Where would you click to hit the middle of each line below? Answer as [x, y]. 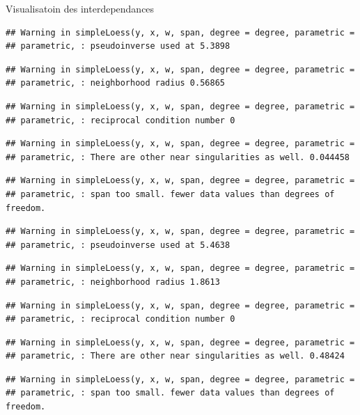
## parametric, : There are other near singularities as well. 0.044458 [178, 157]
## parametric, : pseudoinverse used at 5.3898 [118, 46]
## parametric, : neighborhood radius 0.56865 [115, 83]
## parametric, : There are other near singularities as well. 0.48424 [175, 356]
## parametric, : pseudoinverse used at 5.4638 [118, 245]
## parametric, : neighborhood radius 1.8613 [113, 282]
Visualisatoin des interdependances [80, 8]
